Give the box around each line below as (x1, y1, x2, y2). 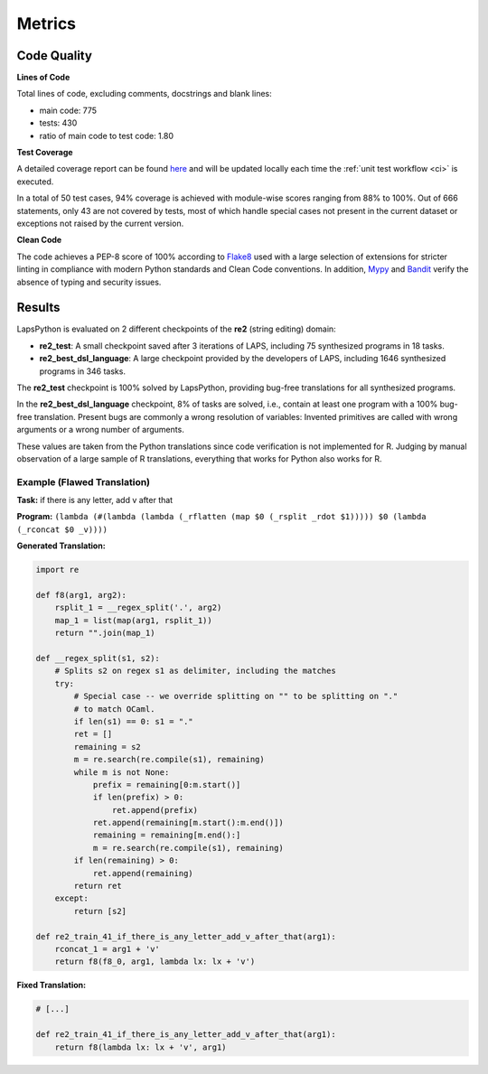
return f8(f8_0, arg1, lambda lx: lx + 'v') (54, 957, 256, 967)
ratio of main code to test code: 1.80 (39, 130, 174, 141)
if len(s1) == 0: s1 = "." (73, 716, 193, 726)
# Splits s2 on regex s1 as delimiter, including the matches (54, 666, 336, 677)
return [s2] (73, 906, 127, 916)
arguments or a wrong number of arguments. (16, 425, 184, 435)
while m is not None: (73, 767, 170, 777)
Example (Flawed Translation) (16, 475, 151, 488)
